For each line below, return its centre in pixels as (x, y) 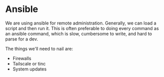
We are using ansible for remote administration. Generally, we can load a (81, 23)
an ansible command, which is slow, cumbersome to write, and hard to (79, 33)
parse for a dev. (22, 39)
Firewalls (22, 58)
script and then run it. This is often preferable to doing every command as (82, 28)
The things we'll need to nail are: (39, 48)
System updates (30, 69)
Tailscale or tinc (29, 63)
